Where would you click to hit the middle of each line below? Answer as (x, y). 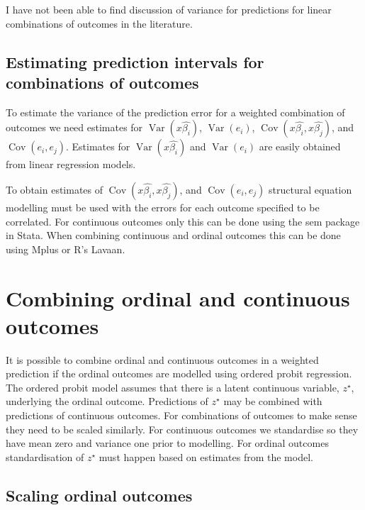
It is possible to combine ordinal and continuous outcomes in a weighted (162, 359)
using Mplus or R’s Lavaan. (66, 249)
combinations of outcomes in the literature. (99, 23)
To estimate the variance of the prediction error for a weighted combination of (175, 112)
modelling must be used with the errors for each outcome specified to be (163, 207)
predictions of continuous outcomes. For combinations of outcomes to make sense (181, 415)
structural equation (310, 189)
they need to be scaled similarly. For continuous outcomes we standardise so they (182, 429)
